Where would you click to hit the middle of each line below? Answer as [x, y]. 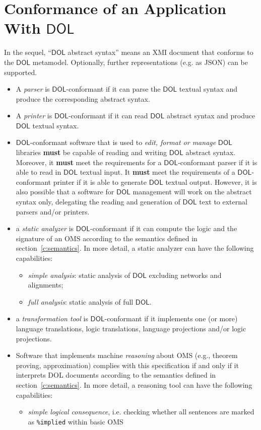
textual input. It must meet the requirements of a [157, 172]
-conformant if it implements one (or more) [171, 318]
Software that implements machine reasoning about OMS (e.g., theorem [127, 355]
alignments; [46, 285]
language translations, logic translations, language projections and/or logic [131, 328]
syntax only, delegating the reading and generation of [98, 202]
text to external [223, 202]
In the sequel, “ [28, 52]
